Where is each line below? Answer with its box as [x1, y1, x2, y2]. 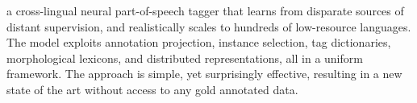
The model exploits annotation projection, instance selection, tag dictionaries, [6, 34, 391, 51]
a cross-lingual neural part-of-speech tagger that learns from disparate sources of [6, 2, 404, 19]
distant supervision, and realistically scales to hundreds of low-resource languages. [6, 18, 411, 35]
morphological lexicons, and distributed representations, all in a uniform [6, 49, 363, 66]
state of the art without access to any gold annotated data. [6, 80, 298, 97]
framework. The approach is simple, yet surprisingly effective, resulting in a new [6, 65, 402, 82]
